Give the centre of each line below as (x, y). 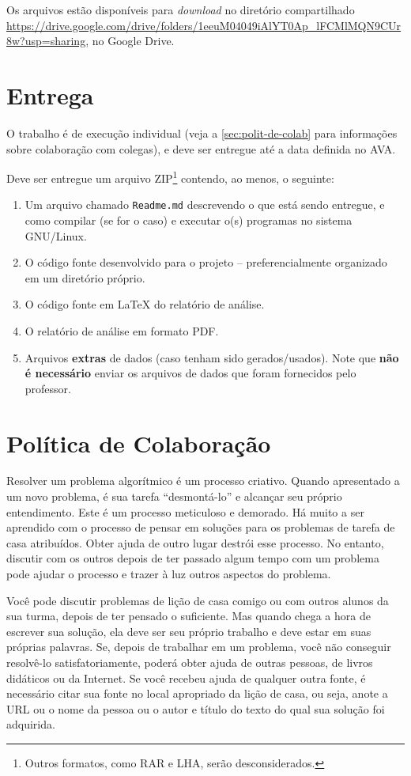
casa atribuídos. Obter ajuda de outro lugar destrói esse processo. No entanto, (195, 542)
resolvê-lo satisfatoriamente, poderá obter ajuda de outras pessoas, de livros (190, 662)
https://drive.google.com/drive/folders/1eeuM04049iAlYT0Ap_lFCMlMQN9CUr (204, 25)
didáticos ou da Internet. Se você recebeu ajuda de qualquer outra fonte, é (186, 678)
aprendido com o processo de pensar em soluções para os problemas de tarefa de (201, 527)
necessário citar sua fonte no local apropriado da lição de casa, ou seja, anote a (197, 693)
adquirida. (31, 724)
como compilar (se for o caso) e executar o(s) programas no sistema (189, 220)
